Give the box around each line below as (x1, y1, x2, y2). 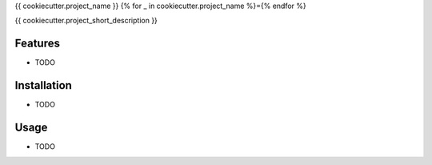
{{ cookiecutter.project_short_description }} (14, 16, 158, 26)
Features (14, 37, 60, 50)
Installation (14, 78, 72, 92)
